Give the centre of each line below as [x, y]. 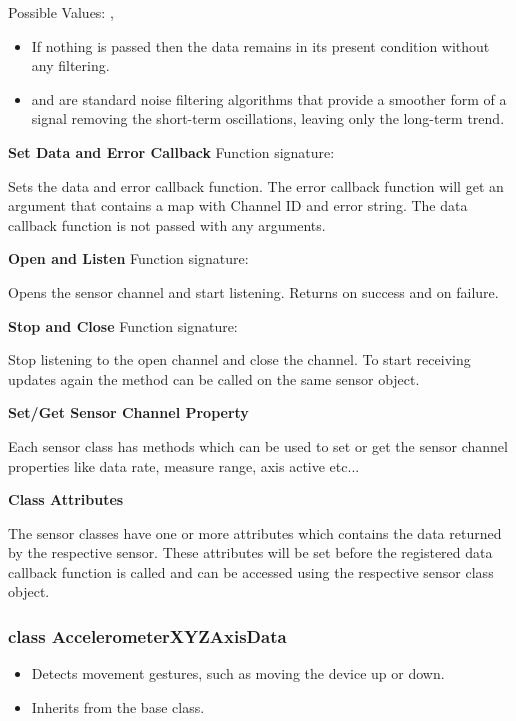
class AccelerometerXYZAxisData [147, 635]
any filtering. [70, 65]
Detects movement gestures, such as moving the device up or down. [238, 673]
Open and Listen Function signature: [128, 258]
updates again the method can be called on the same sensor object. [214, 378]
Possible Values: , [61, 12]
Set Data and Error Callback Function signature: [171, 151]
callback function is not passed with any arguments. [167, 224]
